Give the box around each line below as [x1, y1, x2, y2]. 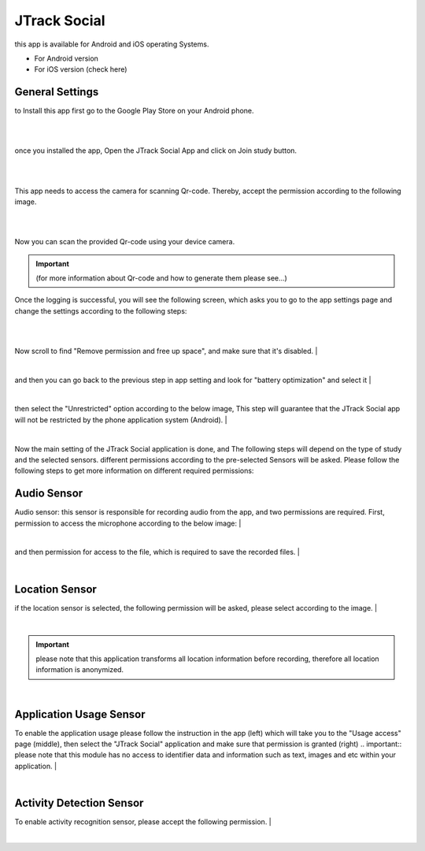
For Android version [34, 54, 98, 63]
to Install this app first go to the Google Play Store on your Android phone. [14, 106, 255, 116]
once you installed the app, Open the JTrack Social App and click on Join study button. [14, 146, 297, 155]
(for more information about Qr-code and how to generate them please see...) [35, 273, 287, 283]
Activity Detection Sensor [14, 797, 144, 809]
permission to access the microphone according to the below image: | [14, 518, 242, 528]
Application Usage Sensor [14, 708, 146, 721]
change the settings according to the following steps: [14, 306, 187, 315]
